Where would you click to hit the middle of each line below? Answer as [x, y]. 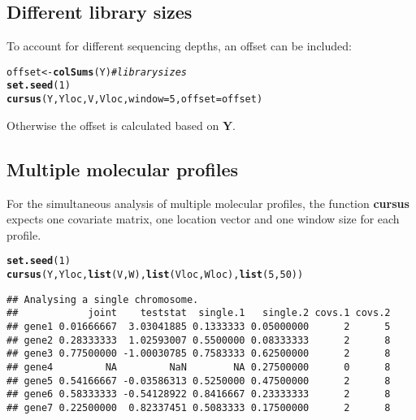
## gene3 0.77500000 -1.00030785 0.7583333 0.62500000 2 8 [199, 354]
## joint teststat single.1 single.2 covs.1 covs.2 [199, 313]
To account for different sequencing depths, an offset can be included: [179, 46]
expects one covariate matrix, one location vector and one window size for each [203, 219]
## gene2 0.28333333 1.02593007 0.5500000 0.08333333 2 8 [199, 340]
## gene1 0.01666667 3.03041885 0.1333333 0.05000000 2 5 [199, 326]
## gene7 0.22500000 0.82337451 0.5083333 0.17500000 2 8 [199, 407]
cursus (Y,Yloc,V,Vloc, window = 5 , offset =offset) [135, 100]
